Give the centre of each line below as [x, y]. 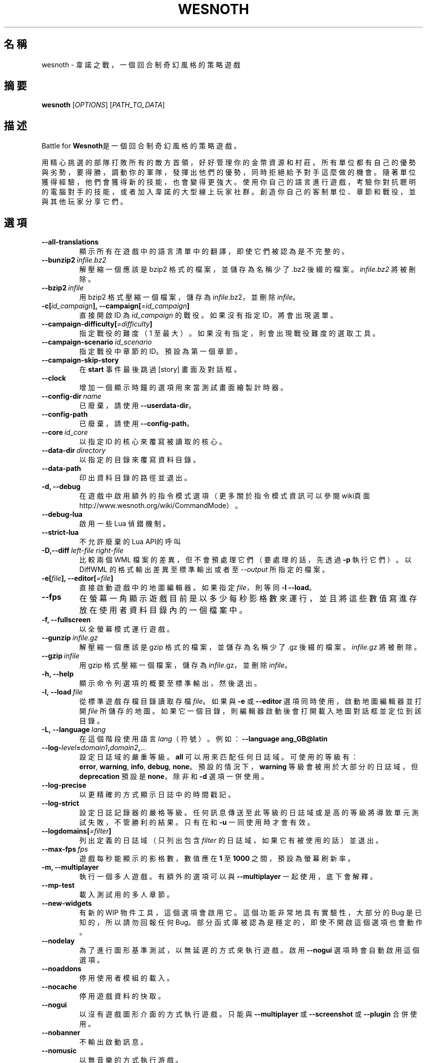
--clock [54, 378]
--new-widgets [67, 903]
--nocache [59, 987]
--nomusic [59, 1051]
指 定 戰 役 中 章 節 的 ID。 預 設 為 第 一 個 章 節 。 [160, 351]
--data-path [61, 469]
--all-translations [70, 242]
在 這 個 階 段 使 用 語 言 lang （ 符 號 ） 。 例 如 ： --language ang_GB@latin [203, 739]
